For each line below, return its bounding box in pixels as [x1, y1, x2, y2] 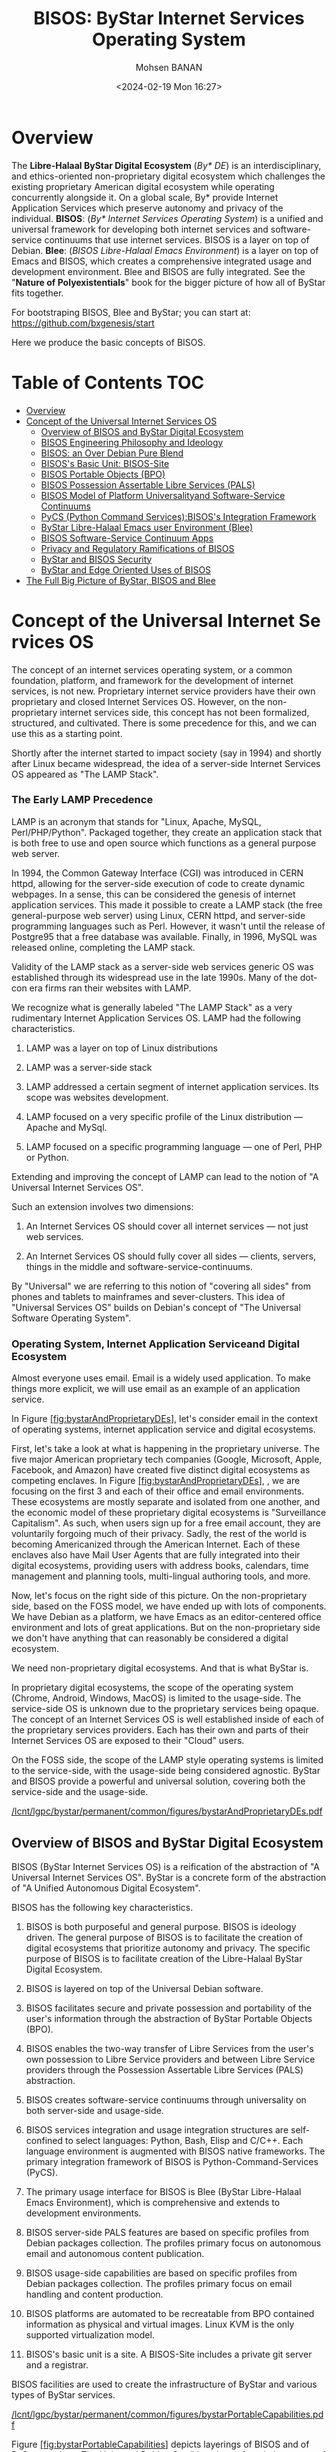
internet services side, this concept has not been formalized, [59, 706, 310, 718]
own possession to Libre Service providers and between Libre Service [25, 2053, 316, 2065]
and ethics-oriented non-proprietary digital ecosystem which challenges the [11, 170, 326, 182]
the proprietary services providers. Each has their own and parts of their [11, 1724, 309, 1736]
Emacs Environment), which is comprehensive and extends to [25, 2196, 281, 2208]
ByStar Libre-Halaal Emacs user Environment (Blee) [40, 521, 254, 533]
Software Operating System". [11, 1312, 132, 1324]
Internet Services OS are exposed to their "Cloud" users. [11, 1735, 245, 1747]
